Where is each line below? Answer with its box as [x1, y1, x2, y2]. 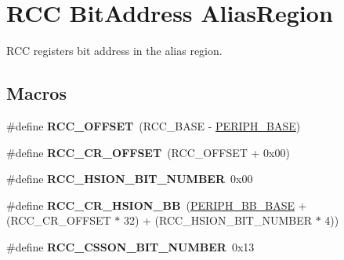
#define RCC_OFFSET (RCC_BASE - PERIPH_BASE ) [6, 117, 301, 134]
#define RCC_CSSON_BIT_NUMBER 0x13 [6, 238, 255, 255]
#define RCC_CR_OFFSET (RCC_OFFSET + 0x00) [6, 144, 290, 160]
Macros [6, 81, 67, 105]
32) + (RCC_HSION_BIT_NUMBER [123, 212, 313, 229]
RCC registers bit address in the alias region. [6, 42, 223, 59]
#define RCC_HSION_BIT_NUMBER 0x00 [6, 170, 253, 187]
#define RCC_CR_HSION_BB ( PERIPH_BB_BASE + [6, 196, 307, 213]
